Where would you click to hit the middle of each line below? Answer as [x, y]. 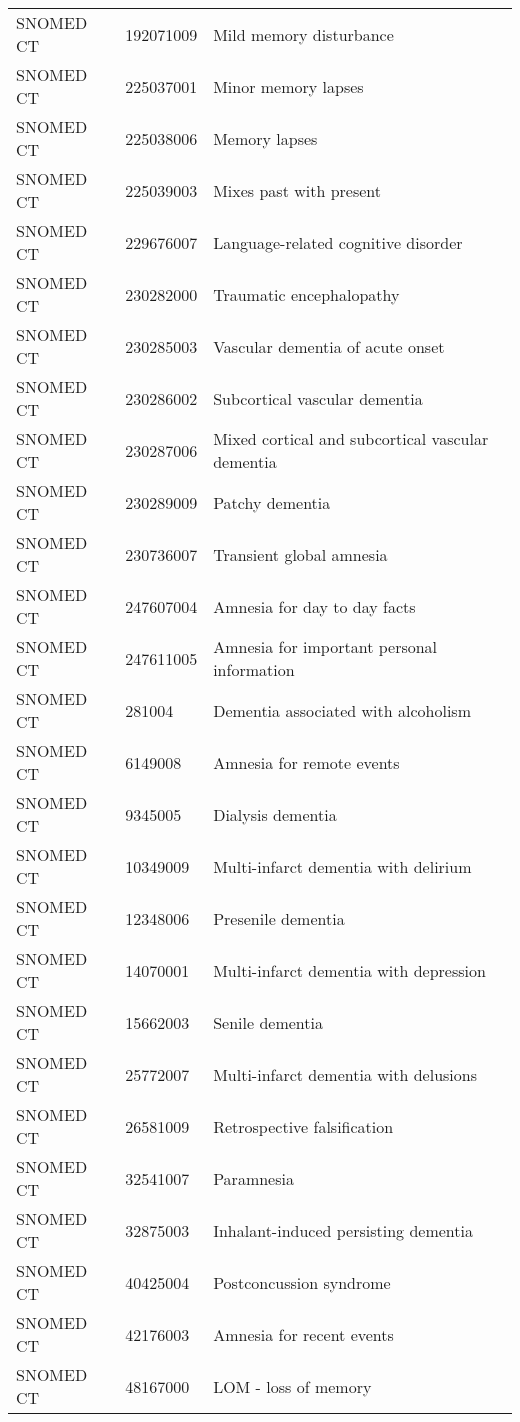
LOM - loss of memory [292, 1386]
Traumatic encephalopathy [306, 294]
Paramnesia [253, 1178]
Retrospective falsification [303, 1126]
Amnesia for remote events [306, 762]
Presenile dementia [279, 918]
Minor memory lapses [288, 86]
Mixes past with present [297, 190]
